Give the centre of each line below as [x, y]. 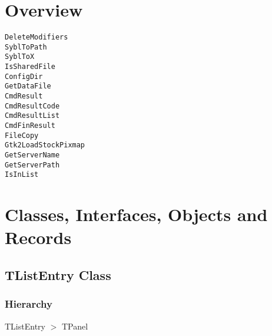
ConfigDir [24, 76]
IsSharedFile [30, 67]
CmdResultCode [32, 106]
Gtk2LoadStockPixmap [45, 145]
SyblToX [20, 57]
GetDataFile [28, 86]
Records [38, 237]
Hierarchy [29, 304]
